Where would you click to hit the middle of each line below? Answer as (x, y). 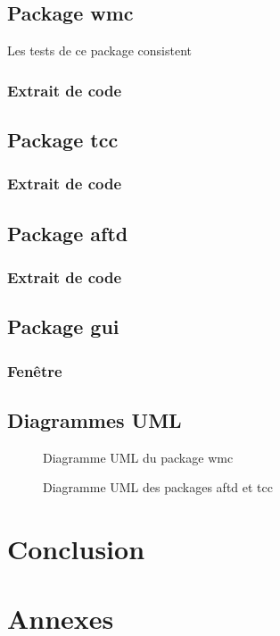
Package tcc (63, 140)
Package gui (63, 326)
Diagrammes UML (95, 419)
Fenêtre (35, 370)
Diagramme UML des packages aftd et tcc (158, 487)
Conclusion (76, 549)
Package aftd (68, 233)
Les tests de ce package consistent (100, 50)
